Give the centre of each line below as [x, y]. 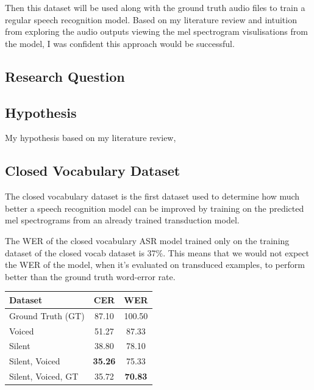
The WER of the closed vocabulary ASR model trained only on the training [147, 240]
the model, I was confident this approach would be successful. [120, 43]
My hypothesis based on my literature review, [91, 138]
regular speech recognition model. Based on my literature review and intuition [151, 19]
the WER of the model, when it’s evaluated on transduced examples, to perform [155, 265]
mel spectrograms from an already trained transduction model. [122, 220]
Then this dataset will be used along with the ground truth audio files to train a [155, 7]
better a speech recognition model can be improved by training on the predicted [155, 208]
